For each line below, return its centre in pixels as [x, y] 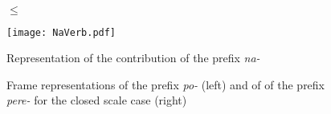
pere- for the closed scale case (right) [97, 100]
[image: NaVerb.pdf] [61, 32]
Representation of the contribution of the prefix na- [133, 58]
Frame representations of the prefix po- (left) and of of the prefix [166, 84]
